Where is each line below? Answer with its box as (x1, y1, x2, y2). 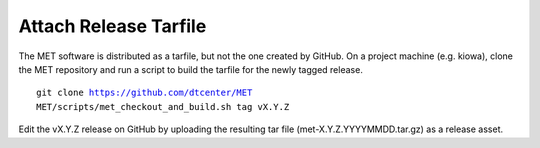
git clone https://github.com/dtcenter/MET (36, 87, 253, 99)
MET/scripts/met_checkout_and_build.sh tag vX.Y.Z (36, 101, 290, 112)
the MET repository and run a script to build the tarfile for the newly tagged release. (18, 63, 364, 75)
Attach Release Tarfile (18, 15, 207, 37)
